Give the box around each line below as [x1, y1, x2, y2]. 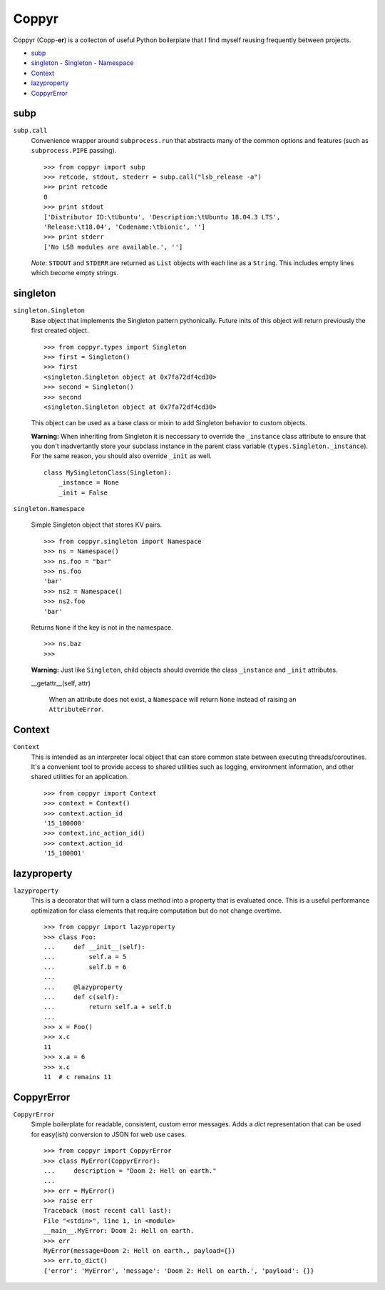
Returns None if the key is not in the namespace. [31, 622, 174, 632]
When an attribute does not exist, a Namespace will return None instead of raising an [48, 695, 297, 703]
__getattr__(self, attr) [31, 679, 91, 688]
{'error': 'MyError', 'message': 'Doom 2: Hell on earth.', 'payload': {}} [43, 1266, 314, 1275]
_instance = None [58, 479, 119, 487]
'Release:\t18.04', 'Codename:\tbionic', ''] [43, 222, 206, 231]
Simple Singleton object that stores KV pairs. [31, 520, 163, 529]
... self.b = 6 [43, 963, 127, 971]
